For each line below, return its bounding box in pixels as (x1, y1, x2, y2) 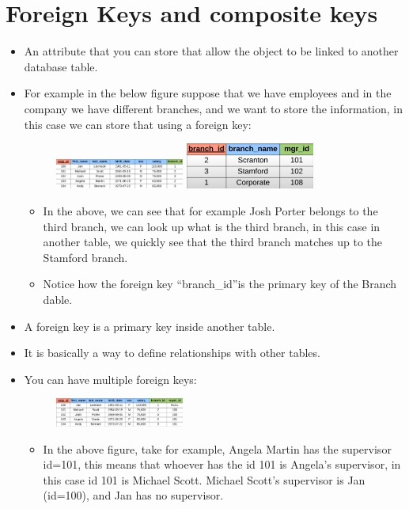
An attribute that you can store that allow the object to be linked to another (24, 43, 399, 59)
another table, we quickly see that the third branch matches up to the (43, 234, 383, 250)
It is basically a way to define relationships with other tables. (24, 344, 320, 361)
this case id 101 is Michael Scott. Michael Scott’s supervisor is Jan (43, 471, 365, 488)
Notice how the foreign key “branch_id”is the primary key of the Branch (43, 275, 397, 292)
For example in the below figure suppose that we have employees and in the (24, 85, 392, 101)
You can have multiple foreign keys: (24, 370, 197, 387)
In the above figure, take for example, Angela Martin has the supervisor (43, 440, 392, 457)
